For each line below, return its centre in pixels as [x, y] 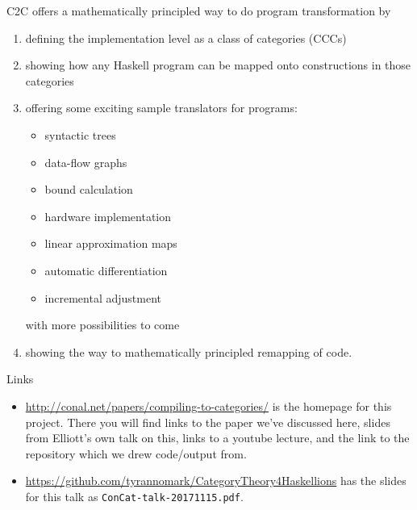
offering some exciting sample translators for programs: [161, 108]
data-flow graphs [86, 162]
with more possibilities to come [102, 325]
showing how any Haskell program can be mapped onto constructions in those [218, 65]
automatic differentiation [106, 270]
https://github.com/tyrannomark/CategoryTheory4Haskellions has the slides [216, 481]
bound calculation [89, 189]
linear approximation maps [111, 243]
